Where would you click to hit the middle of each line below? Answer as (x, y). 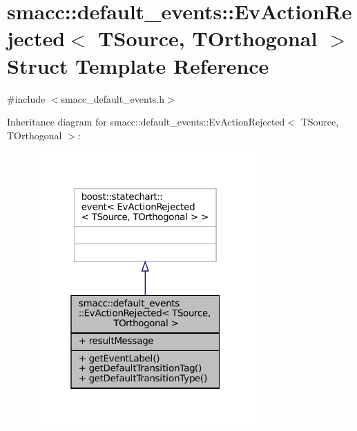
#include (26, 98)
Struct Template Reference (138, 65)
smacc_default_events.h (113, 98)
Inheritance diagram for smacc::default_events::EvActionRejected (146, 122)
